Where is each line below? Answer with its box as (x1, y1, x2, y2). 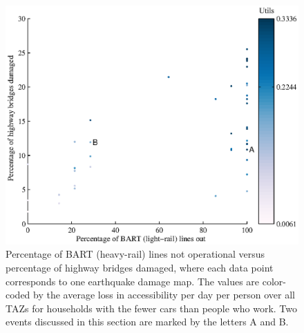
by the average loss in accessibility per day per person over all (33, 287, 295, 302)
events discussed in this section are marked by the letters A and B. (6, 314, 289, 329)
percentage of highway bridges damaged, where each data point (6, 260, 274, 274)
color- (262, 274, 286, 288)
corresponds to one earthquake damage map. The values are (6, 274, 260, 288)
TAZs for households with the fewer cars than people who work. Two (6, 301, 298, 315)
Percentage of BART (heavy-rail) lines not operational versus (6, 247, 265, 261)
